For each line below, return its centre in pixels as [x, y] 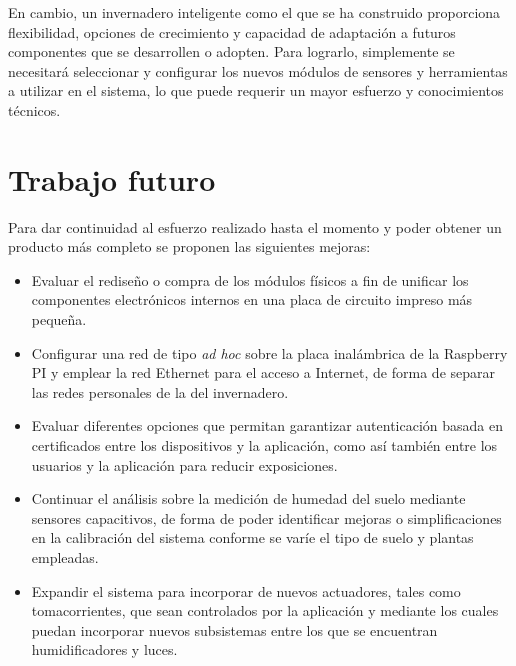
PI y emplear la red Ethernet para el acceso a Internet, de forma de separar [263, 372]
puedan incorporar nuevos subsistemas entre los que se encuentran [234, 629]
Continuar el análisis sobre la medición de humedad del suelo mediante [248, 498]
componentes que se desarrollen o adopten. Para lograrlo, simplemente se [231, 51]
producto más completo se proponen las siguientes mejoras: [189, 246]
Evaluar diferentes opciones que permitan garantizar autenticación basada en [267, 425]
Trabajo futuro [112, 178]
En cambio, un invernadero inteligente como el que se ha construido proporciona [254, 12]
